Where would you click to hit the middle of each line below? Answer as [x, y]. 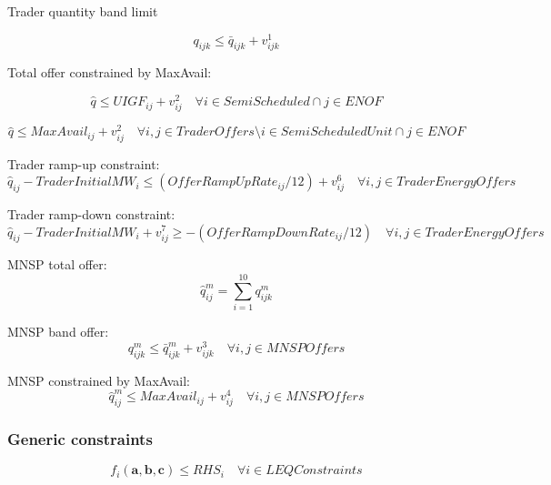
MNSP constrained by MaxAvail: [99, 380]
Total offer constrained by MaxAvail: [110, 72]
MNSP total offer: [57, 264]
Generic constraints [80, 438]
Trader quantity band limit [83, 11]
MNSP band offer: [58, 332]
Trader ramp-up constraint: [84, 163]
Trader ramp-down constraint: [91, 213]
